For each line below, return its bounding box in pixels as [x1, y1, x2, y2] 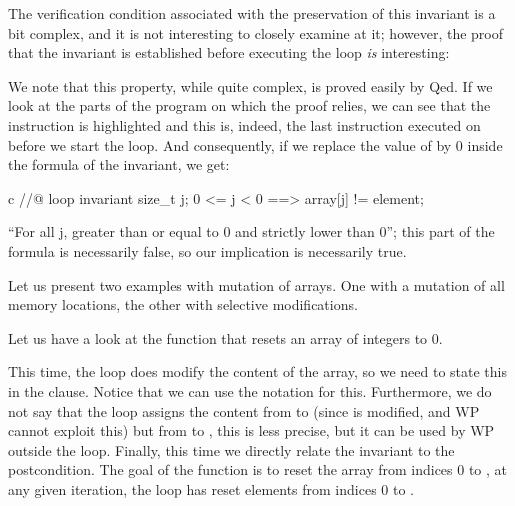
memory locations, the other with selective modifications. [8, 294, 358, 315]
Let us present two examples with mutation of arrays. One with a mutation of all [8, 274, 505, 295]
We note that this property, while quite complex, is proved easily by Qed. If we [8, 75, 493, 96]
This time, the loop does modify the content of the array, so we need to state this [8, 361, 507, 382]
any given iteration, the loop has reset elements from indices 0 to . [8, 478, 414, 499]
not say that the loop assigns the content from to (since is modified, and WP [8, 400, 480, 421]
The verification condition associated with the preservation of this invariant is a [8, 3, 496, 23]
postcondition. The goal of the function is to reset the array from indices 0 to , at [8, 459, 508, 480]
